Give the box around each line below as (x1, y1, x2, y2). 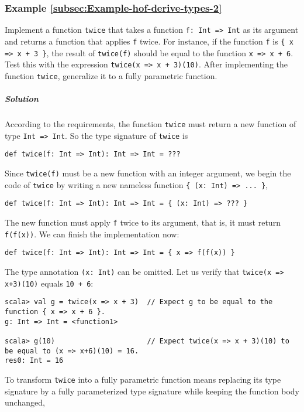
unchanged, (5, 396, 45, 408)
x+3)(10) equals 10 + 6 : (5, 277, 94, 289)
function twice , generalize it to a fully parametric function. (5, 69, 217, 81)
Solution (5, 93, 39, 105)
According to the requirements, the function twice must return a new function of (5, 118, 296, 130)
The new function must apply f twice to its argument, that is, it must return (5, 216, 281, 228)
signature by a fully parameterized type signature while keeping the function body (5, 384, 299, 397)
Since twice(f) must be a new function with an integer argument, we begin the (5, 167, 291, 179)
